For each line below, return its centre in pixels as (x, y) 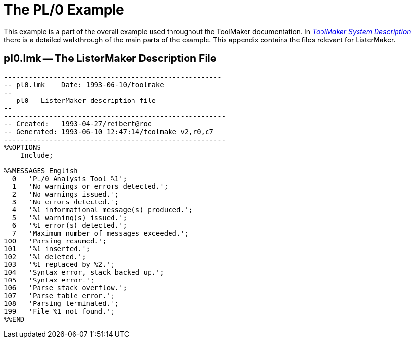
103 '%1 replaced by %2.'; (59, 264)
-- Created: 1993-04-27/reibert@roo (78, 124)
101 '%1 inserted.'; (47, 249)
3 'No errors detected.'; (66, 202)
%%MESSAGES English (41, 171)
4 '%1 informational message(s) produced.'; (102, 210)
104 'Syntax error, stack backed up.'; (84, 272)
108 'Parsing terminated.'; (62, 303)
